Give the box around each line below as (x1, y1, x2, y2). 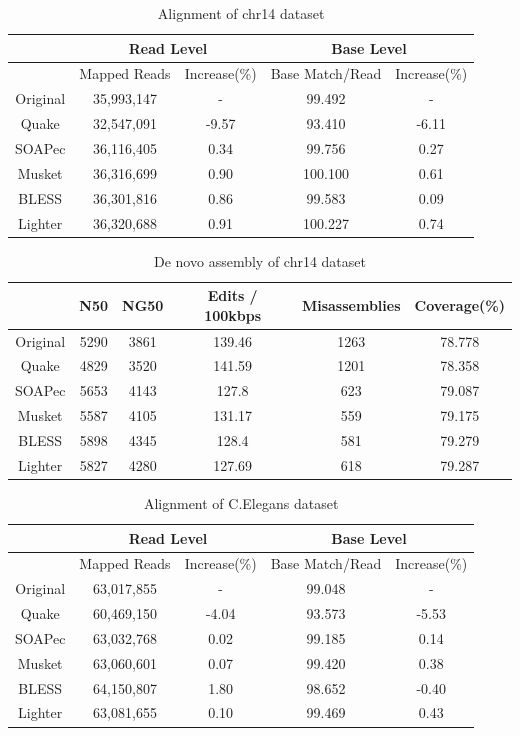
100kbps (204, 304, 262, 325)
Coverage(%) (414, 294, 505, 315)
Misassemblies (301, 294, 401, 315)
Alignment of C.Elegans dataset (143, 492, 339, 513)
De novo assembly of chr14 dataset (154, 250, 366, 271)
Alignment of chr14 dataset (157, 3, 325, 23)
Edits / (207, 285, 258, 306)
